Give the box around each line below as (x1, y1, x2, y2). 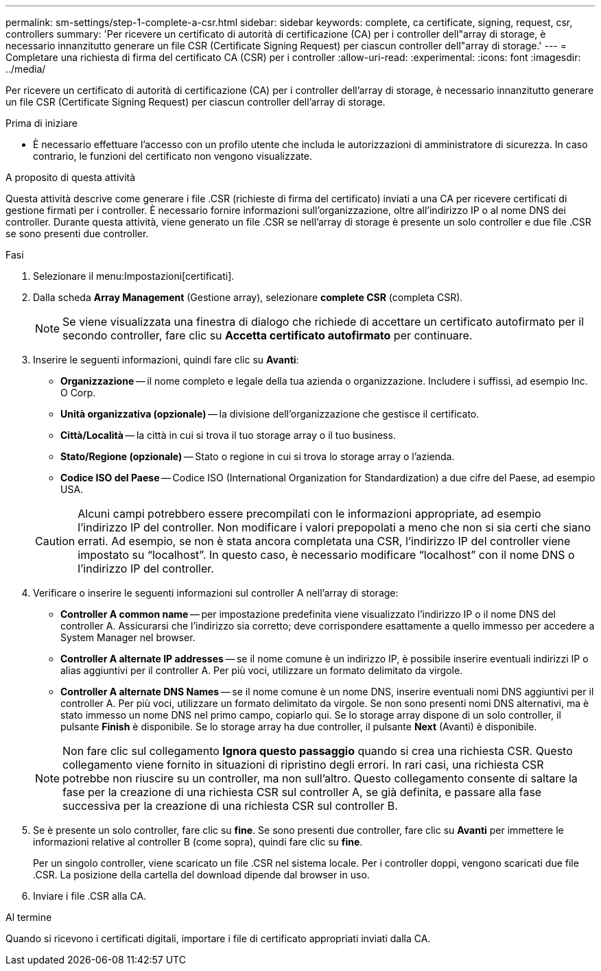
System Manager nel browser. (60, 632, 196, 643)
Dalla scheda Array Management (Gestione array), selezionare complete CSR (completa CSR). (33, 291, 463, 303)
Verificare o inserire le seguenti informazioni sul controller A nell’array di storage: (33, 587, 399, 599)
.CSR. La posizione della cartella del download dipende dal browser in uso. (33, 869, 370, 880)
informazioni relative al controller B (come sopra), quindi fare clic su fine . (33, 836, 363, 848)
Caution (35, 534, 75, 548)
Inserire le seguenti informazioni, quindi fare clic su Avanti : (33, 354, 299, 365)
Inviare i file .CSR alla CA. (33, 890, 147, 902)
